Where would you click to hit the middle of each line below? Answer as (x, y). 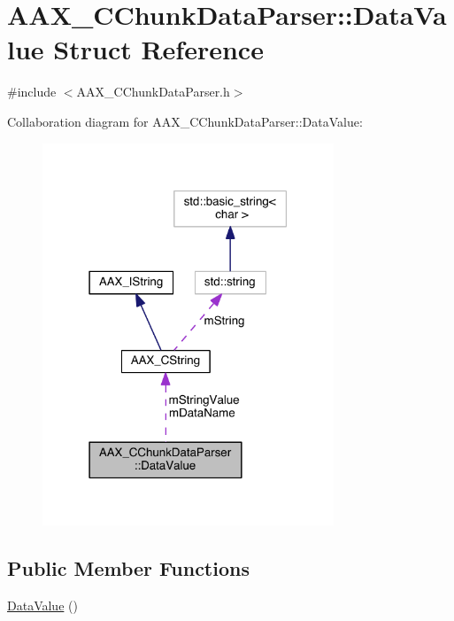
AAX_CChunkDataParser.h (153, 92)
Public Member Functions (128, 568)
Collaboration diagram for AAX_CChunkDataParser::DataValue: (185, 121)
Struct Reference (158, 49)
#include (32, 92)
